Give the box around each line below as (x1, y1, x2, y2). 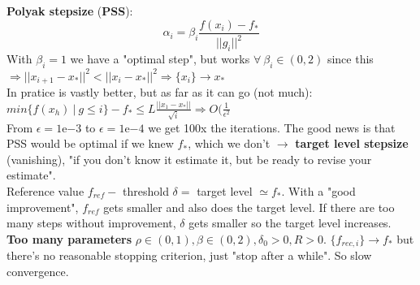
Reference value (6, 183, 84, 200)
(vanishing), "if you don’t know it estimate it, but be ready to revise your (6, 150, 372, 167)
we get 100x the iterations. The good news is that (148, 119, 396, 136)
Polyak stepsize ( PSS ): (6, 2, 133, 19)
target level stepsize (295, 135, 409, 152)
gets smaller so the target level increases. (188, 214, 392, 231)
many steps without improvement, (6, 214, 176, 231)
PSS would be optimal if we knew (6, 135, 174, 152)
